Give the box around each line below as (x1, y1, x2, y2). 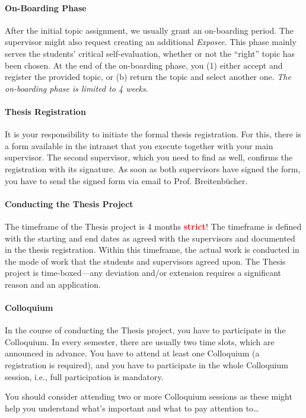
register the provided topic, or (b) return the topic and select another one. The (5, 70, 291, 83)
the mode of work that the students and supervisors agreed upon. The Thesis (5, 255, 286, 267)
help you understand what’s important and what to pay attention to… (5, 401, 259, 414)
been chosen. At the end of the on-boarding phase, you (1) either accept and (5, 59, 283, 71)
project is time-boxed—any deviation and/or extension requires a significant (5, 266, 281, 279)
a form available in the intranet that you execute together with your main (5, 139, 273, 152)
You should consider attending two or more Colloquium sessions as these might (5, 390, 292, 403)
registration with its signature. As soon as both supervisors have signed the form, (5, 162, 301, 175)
